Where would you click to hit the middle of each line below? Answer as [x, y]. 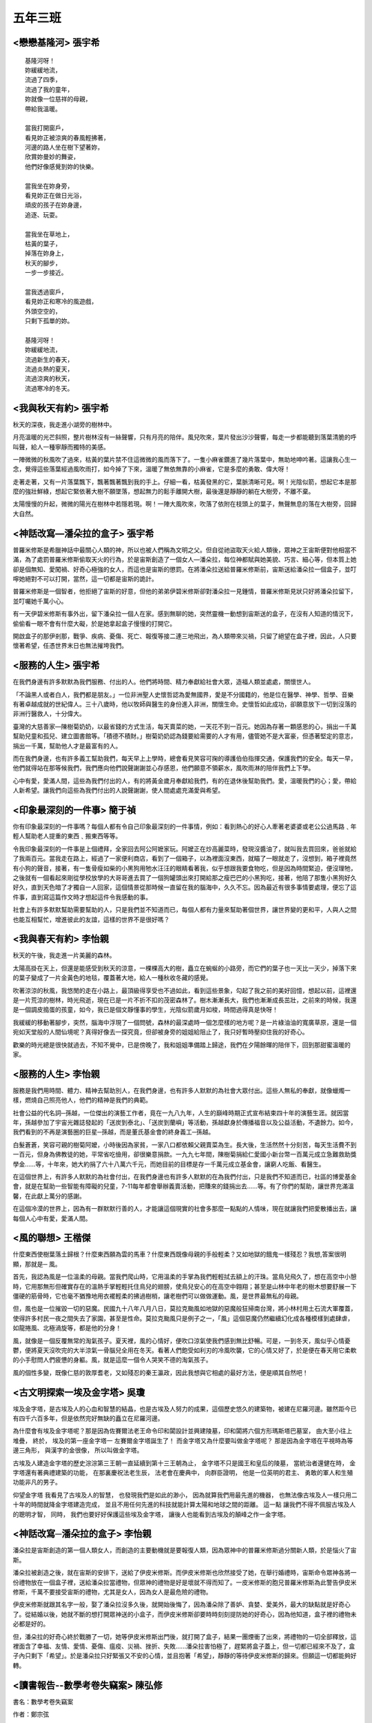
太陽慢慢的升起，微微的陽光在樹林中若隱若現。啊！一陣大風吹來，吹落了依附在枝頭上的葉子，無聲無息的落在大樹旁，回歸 [185, 504]
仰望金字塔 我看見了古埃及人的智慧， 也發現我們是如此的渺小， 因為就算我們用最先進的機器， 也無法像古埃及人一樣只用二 [185, 1495]
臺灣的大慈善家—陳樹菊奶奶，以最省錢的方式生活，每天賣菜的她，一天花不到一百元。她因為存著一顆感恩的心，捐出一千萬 [185, 726]
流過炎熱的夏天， [49, 369]
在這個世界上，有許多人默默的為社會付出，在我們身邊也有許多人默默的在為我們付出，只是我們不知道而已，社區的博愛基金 [185, 1176]
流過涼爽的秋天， [49, 379]
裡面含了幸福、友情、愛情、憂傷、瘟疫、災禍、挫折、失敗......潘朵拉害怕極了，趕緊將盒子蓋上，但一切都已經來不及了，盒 [184, 1646]
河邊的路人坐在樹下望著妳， [64, 147]
